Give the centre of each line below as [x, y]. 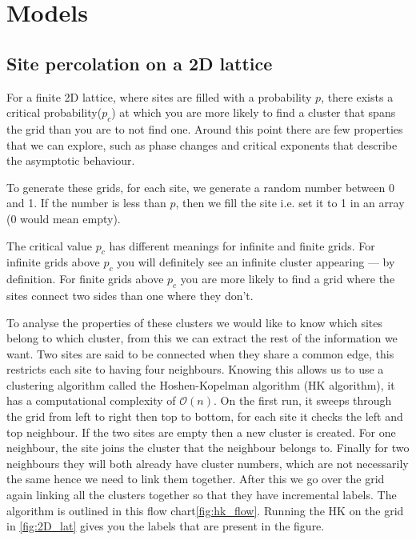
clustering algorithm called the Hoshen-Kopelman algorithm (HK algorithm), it [201, 384]
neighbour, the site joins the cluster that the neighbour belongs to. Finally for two [208, 448]
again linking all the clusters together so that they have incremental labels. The [202, 495]
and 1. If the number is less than [86, 203]
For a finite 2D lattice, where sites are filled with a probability [159, 96]
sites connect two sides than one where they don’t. [130, 295]
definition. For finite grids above [85, 279]
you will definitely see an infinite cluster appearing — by [256, 262]
